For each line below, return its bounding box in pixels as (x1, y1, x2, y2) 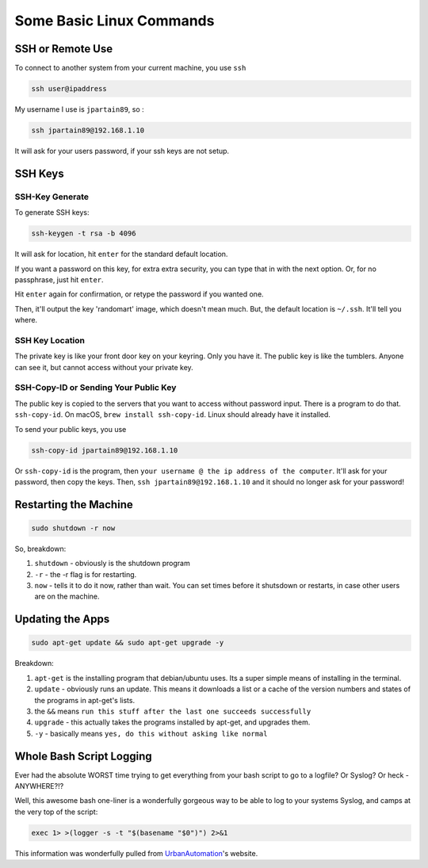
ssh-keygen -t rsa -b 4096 (31, 229, 136, 238)
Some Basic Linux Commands (14, 12, 215, 29)
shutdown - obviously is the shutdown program (34, 559, 190, 568)
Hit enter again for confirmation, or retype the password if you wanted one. (14, 289, 265, 299)
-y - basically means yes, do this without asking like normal (34, 728, 268, 738)
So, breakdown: (14, 544, 67, 553)
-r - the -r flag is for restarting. (34, 569, 137, 579)
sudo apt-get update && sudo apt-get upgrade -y (31, 638, 224, 648)
